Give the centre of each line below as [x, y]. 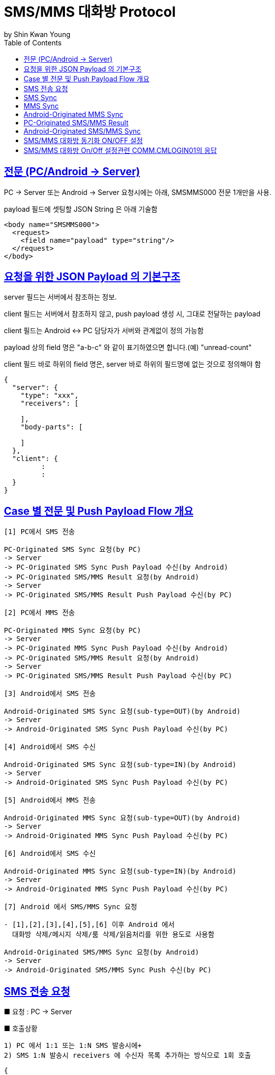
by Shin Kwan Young [37, 34]
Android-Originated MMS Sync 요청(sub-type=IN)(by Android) [120, 871]
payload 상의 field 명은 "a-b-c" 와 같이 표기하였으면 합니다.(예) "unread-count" [128, 347]
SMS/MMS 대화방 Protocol [90, 12]
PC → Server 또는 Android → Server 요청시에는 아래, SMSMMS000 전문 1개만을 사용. [138, 192]
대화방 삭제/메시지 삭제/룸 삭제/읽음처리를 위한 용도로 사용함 [113, 935]
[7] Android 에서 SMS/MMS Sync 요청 [71, 907]
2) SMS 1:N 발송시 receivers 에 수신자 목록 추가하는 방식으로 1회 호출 [128, 1056]
